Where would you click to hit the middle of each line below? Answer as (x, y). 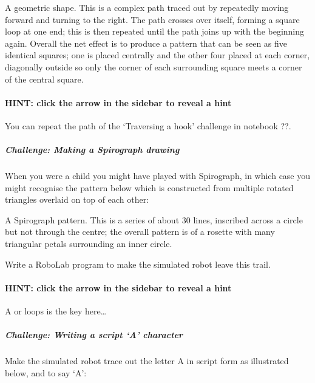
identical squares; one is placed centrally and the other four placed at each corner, (157, 55)
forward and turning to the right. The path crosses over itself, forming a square (152, 19)
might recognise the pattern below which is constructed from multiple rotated (149, 187)
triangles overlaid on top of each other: (77, 199)
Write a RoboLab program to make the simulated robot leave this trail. (138, 264)
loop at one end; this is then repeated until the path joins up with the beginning (155, 31)
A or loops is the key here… (56, 311)
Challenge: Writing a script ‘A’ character (94, 335)
